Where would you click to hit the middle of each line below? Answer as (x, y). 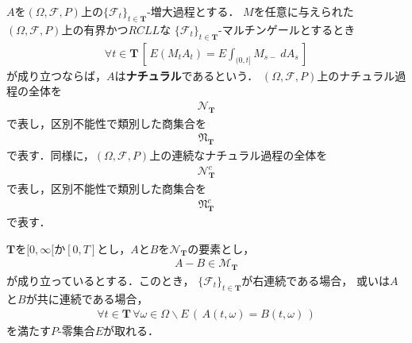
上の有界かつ (95, 29)
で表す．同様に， (50, 155)
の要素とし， (221, 248)
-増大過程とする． (193, 11)
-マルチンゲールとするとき (287, 29)
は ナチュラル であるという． (187, 75)
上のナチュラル (356, 75)
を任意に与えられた (304, 11)
